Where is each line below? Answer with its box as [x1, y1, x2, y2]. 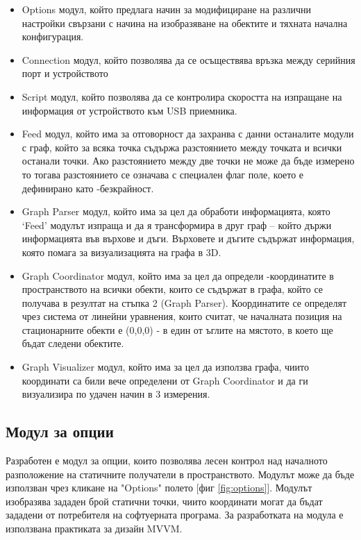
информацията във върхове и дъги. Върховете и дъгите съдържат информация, [22, 231, 355, 246]
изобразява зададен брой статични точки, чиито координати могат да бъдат [6, 493, 323, 508]
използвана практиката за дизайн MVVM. [6, 521, 183, 536]
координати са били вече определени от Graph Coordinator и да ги [22, 373, 308, 387]
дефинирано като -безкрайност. [22, 180, 154, 195]
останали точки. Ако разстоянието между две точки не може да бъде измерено [22, 153, 355, 168]
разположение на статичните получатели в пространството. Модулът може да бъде [6, 466, 355, 481]
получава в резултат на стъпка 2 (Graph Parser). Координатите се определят [22, 295, 347, 310]
